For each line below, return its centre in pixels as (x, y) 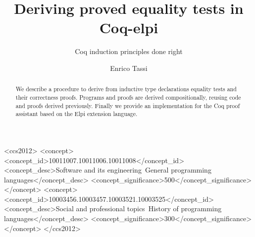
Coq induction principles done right (129, 51)
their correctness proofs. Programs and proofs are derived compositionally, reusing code (128, 97)
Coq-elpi (129, 28)
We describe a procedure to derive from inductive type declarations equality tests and (126, 89)
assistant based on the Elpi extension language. (76, 114)
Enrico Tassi (129, 68)
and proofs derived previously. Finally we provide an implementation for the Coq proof (128, 105)
